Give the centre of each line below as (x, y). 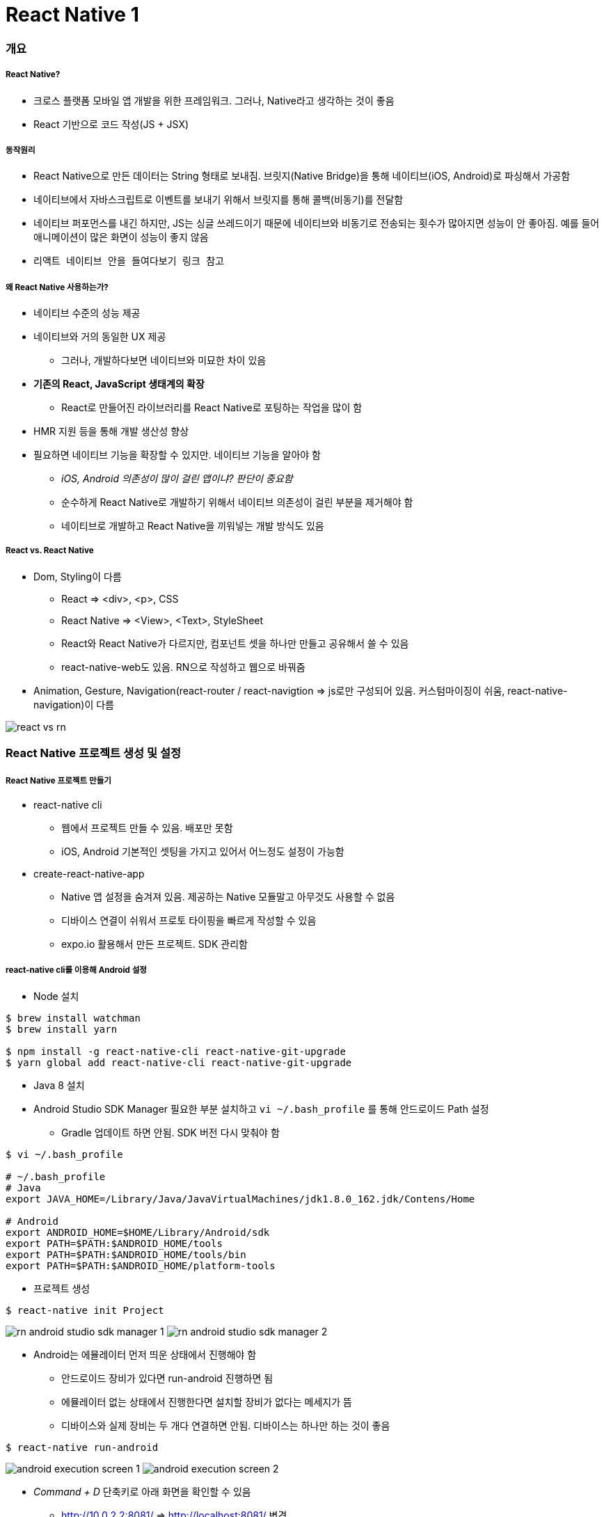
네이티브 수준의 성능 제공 (87, 313)
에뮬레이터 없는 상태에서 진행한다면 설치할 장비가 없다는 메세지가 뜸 (207, 1401)
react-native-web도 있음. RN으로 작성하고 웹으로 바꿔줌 (183, 667)
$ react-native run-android (82, 1447)
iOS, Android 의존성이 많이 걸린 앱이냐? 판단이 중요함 (177, 479)
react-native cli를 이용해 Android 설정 (77, 970)
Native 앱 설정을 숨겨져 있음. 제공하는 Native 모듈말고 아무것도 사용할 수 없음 (228, 897)
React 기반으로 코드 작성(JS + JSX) (111, 124)
